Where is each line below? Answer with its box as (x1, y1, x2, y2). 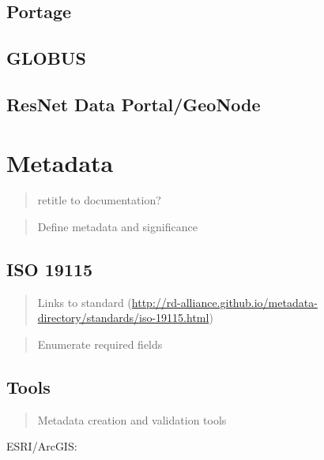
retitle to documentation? (37, 192, 161, 208)
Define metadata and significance (37, 219, 198, 235)
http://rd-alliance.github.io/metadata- (131, 294, 318, 310)
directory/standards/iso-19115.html (37, 309, 209, 326)
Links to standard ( (37, 294, 132, 310)
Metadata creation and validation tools (37, 411, 227, 428)
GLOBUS (6, 46, 86, 70)
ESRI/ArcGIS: (6, 438, 77, 454)
